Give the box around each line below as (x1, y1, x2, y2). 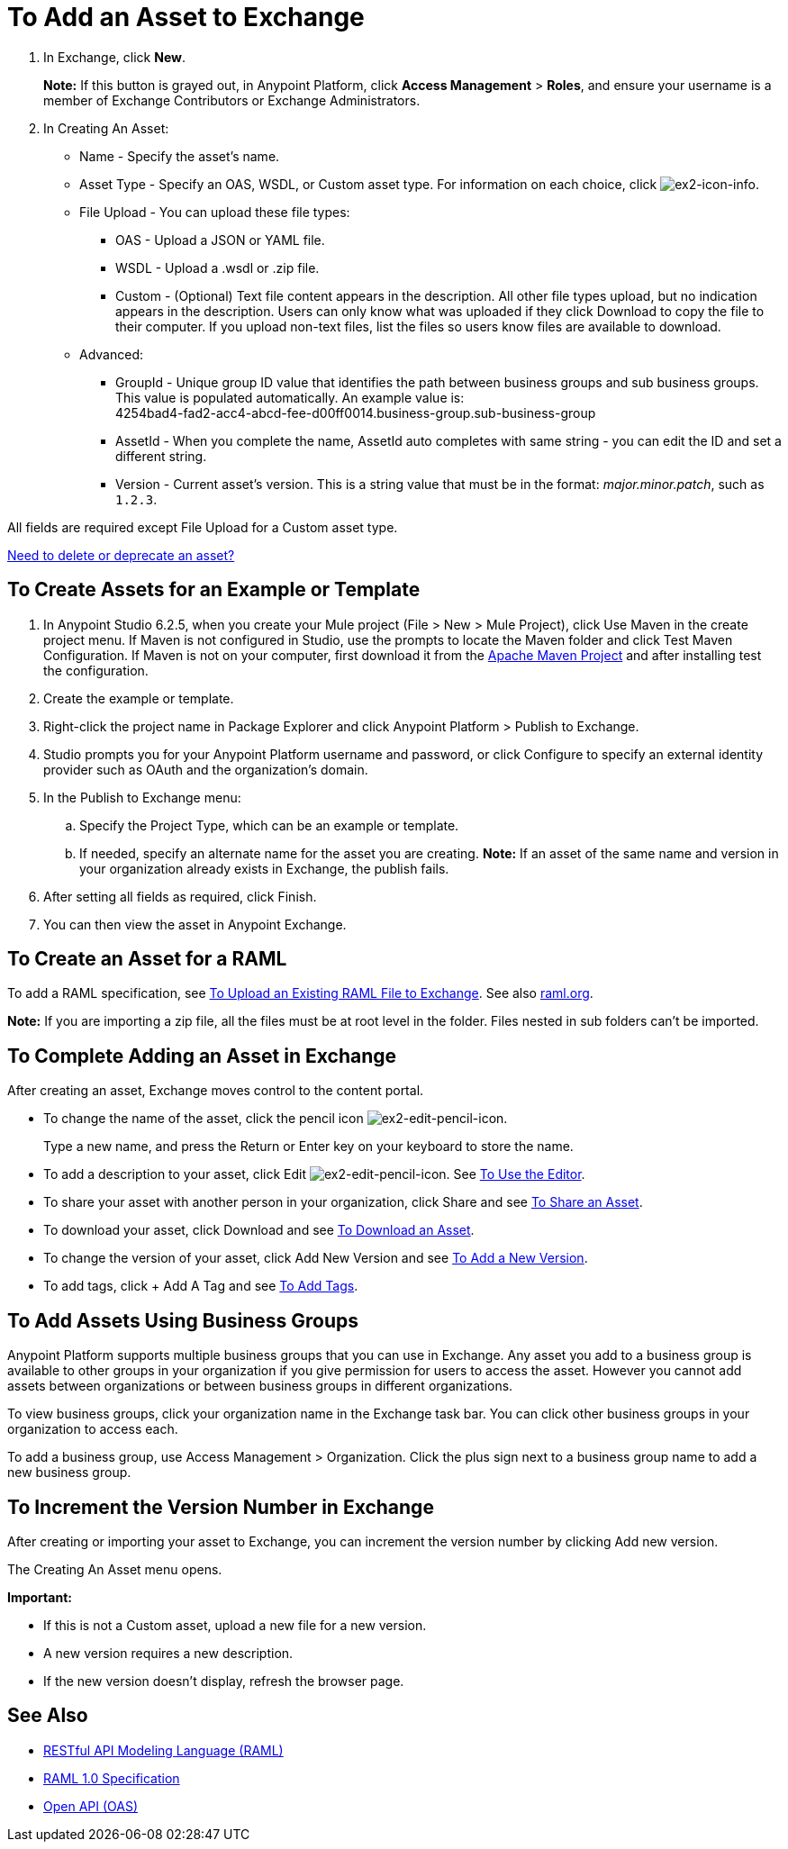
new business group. (7, 1464, 131, 1481)
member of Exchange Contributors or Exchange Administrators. (43, 92, 421, 108)
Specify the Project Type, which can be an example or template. (79, 817, 459, 833)
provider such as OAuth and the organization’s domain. (43, 761, 368, 777)
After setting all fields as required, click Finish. (43, 888, 317, 904)
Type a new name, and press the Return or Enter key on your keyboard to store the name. (43, 1138, 574, 1155)
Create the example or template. (43, 690, 234, 706)
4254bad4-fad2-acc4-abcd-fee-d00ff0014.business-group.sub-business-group (115, 404, 596, 421)
